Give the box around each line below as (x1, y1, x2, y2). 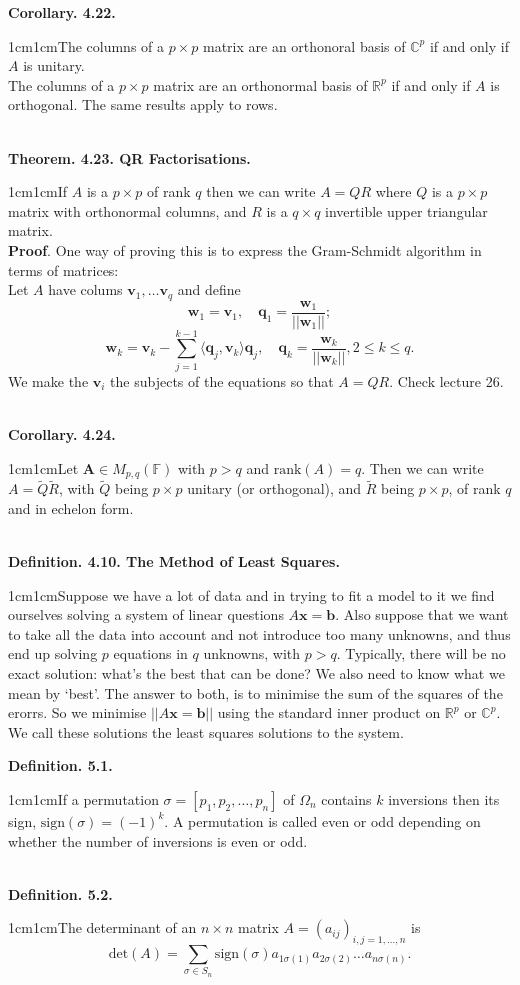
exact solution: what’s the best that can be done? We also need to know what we (8, 662, 505, 683)
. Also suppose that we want (335, 604, 509, 625)
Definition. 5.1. (8, 755, 113, 776)
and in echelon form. (8, 497, 134, 518)
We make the (8, 370, 89, 391)
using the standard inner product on (217, 702, 441, 723)
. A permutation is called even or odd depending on (164, 810, 481, 831)
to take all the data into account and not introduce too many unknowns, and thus (8, 623, 511, 644)
